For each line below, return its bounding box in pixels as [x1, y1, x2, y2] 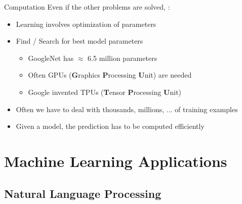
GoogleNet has [28, 52, 74, 63]
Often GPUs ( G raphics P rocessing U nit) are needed [28, 70, 192, 80]
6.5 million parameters [88, 52, 157, 63]
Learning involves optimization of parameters [16, 18, 156, 29]
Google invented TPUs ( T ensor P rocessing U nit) [28, 86, 182, 97]
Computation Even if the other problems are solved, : [4, 2, 170, 12]
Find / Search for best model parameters [16, 36, 143, 46]
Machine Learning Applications [4, 150, 227, 171]
